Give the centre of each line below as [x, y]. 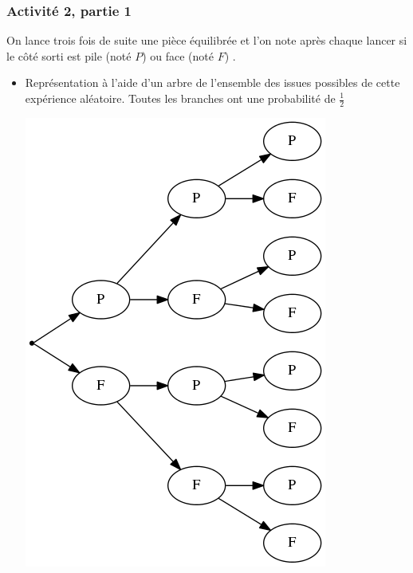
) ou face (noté [178, 55]
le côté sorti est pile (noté [69, 55]
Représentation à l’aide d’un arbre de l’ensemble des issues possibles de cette [212, 82]
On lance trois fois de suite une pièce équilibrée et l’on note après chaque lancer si [207, 40]
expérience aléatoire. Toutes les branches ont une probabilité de [180, 98]
